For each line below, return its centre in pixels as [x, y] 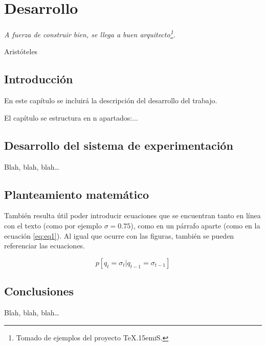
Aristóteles [21, 51]
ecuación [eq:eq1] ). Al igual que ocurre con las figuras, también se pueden [119, 235]
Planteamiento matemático [77, 194]
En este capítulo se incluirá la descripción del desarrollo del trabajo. [111, 100]
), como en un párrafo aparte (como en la [195, 225]
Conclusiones [39, 291]
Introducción [39, 79]
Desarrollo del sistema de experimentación [119, 145]
